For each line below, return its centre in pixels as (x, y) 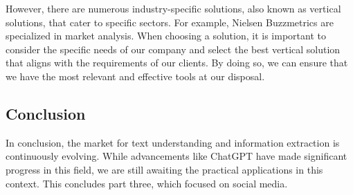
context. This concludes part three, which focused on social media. (147, 183)
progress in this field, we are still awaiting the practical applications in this (164, 169)
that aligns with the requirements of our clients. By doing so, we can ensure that (177, 63)
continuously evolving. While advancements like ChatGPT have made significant (176, 156)
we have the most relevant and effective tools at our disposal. (135, 76)
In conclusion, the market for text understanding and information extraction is (173, 142)
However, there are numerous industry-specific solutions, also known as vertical (173, 8)
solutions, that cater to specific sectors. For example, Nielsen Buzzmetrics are (170, 22)
